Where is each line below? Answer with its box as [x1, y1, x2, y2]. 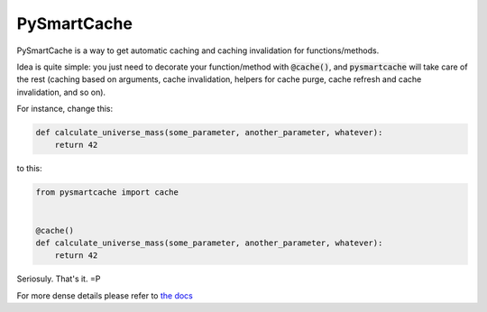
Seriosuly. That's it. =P [16, 273, 101, 284]
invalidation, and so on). [16, 87, 106, 97]
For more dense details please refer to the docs [16, 289, 193, 301]
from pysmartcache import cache [35, 188, 179, 197]
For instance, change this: [16, 104, 114, 115]
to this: [16, 163, 42, 174]
